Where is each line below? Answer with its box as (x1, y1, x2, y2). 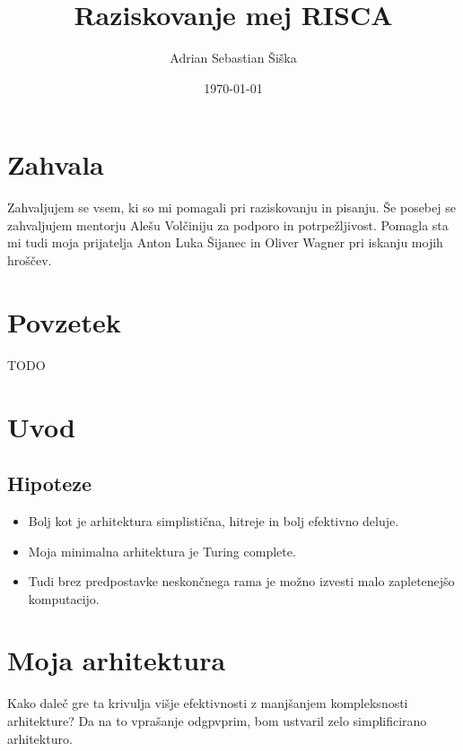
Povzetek (7, 303, 121, 340)
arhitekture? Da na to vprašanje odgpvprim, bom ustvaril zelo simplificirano (7, 712, 427, 730)
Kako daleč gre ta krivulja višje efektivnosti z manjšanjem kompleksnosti (7, 694, 408, 712)
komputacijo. (28, 589, 100, 608)
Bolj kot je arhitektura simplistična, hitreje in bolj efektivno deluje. (28, 511, 399, 530)
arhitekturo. (7, 729, 73, 747)
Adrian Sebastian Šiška (170, 48, 297, 67)
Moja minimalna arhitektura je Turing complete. (28, 541, 296, 560)
